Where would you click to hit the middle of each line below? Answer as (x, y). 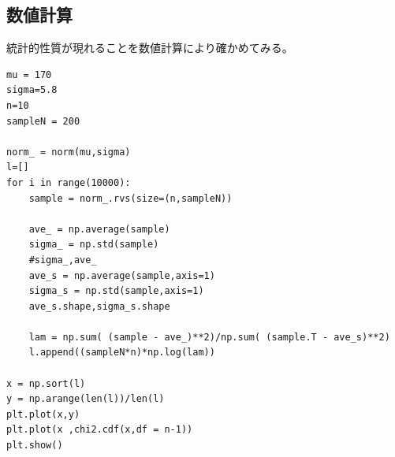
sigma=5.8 (32, 90)
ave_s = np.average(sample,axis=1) (122, 275)
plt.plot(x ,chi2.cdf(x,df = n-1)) (100, 430)
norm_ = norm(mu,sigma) (69, 152)
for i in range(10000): (69, 182)
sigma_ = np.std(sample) (94, 245)
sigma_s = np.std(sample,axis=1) (116, 291)
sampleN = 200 (43, 121)
